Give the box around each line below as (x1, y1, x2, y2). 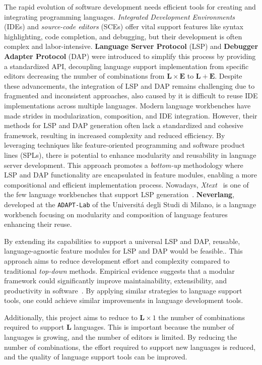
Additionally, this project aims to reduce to (4, 312, 138, 322)
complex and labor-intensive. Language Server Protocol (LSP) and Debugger (4, 41, 258, 51)
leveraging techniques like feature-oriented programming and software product (4, 140, 245, 150)
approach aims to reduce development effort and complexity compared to (4, 255, 230, 266)
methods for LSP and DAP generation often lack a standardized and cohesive (4, 120, 243, 131)
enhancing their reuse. (4, 219, 72, 229)
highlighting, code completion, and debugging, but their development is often (4, 31, 242, 41)
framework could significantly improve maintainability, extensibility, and (4, 275, 227, 286)
